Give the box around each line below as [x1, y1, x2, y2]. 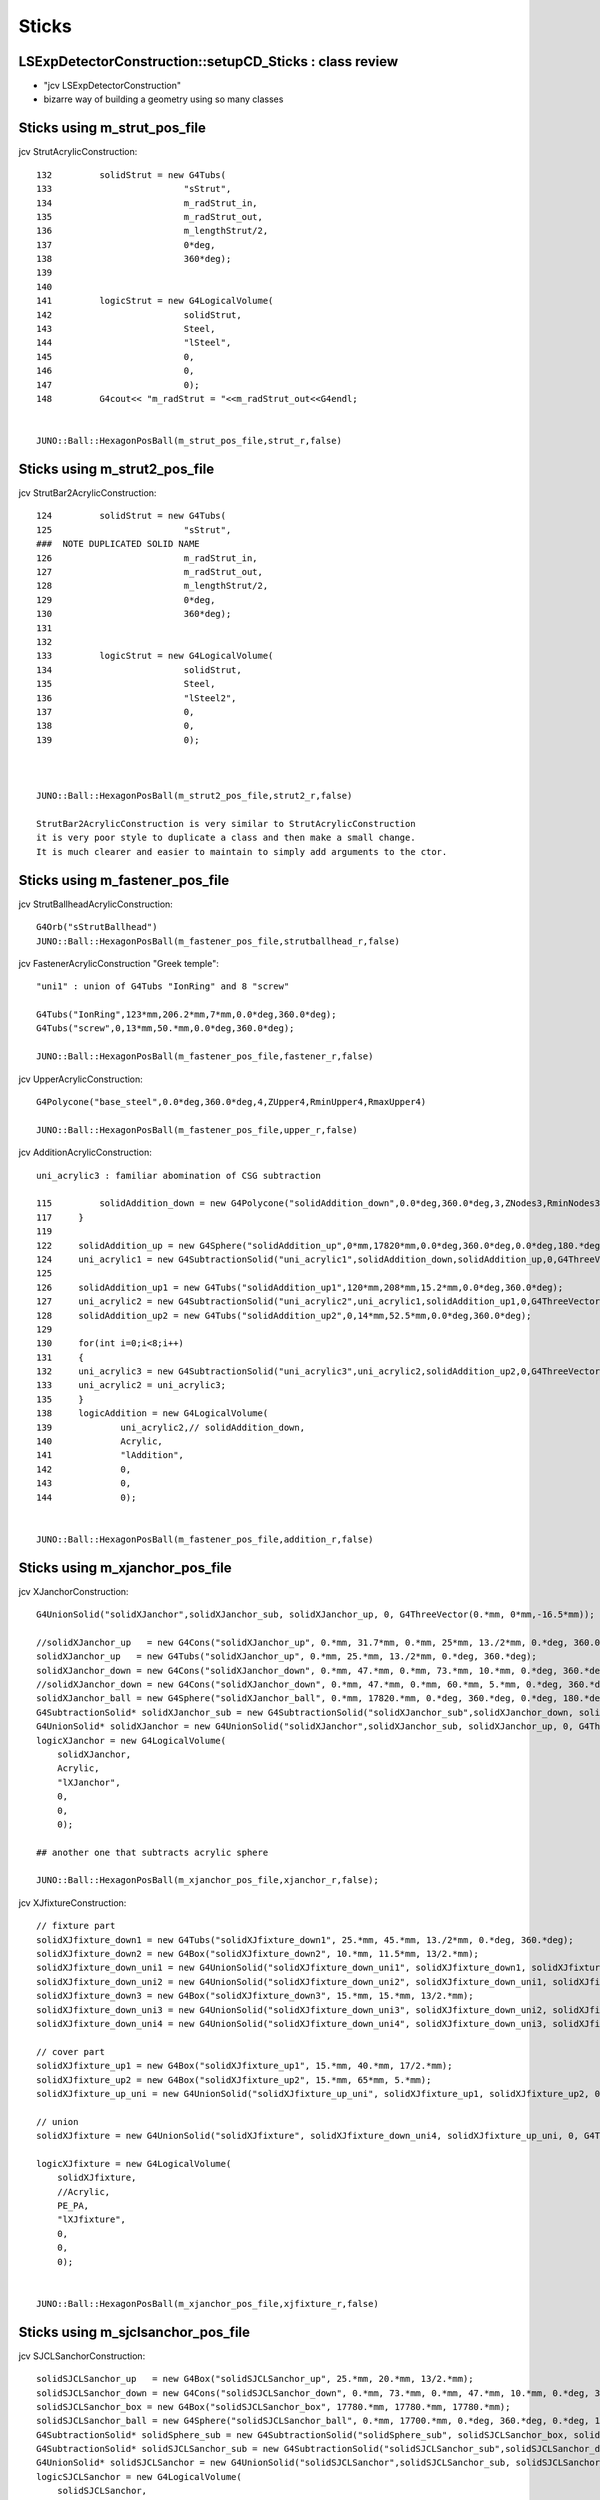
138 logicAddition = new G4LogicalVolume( [36, 1408, 269, 1419]
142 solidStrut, [36, 309, 242, 320]
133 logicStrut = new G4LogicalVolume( [36, 650, 274, 662]
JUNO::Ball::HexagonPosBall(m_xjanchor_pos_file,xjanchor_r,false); [36, 1875, 379, 1886]
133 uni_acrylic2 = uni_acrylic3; [36, 1380, 227, 1391]
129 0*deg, [36, 594, 216, 605]
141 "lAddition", [36, 1450, 185, 1461]
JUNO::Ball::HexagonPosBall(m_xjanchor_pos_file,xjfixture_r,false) [36, 2298, 379, 2309]
